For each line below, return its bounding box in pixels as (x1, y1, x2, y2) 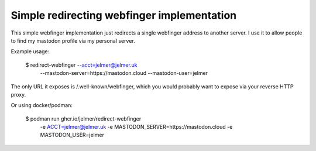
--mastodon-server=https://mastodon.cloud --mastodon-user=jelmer (40, 70, 208, 77)
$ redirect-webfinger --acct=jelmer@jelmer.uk (25, 61, 138, 68)
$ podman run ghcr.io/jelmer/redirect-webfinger (25, 115, 142, 122)
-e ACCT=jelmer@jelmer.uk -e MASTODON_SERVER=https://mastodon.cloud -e (40, 123, 233, 131)
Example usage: (11, 48, 50, 55)
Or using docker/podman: (11, 102, 73, 109)
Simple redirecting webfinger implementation (11, 9, 237, 22)
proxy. (11, 91, 26, 98)
